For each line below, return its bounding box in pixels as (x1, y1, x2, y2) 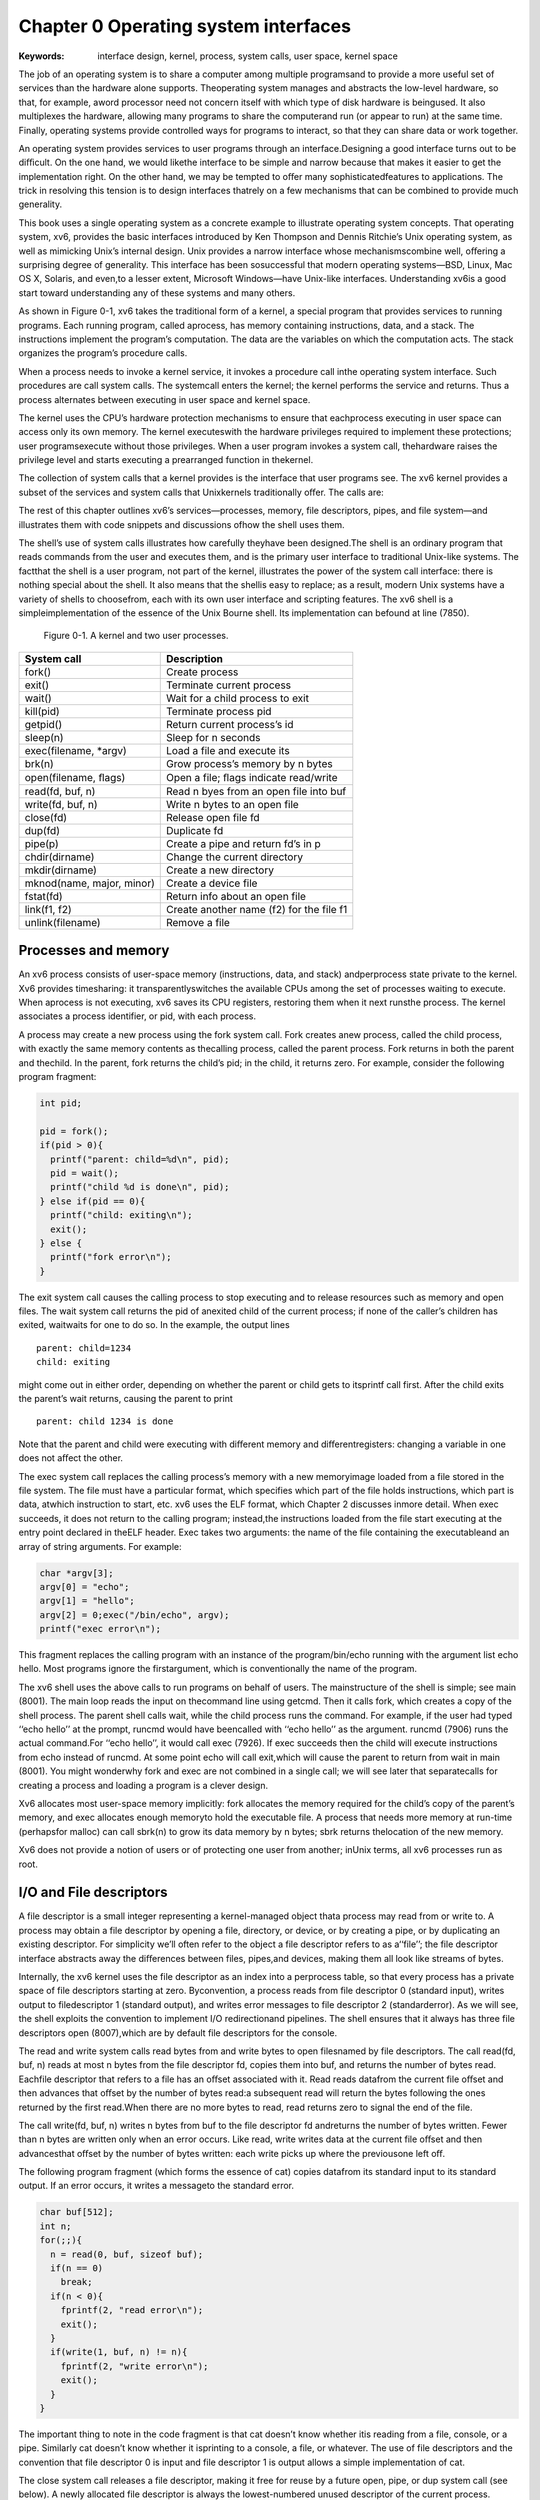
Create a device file (165, 876, 258, 890)
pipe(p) (24, 836, 59, 850)
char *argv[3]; (39, 1567, 114, 1579)
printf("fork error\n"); (50, 1251, 172, 1263)
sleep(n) (24, 730, 64, 744)
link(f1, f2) (24, 902, 72, 916)
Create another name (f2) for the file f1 (165, 902, 348, 916)
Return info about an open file (165, 889, 307, 903)
